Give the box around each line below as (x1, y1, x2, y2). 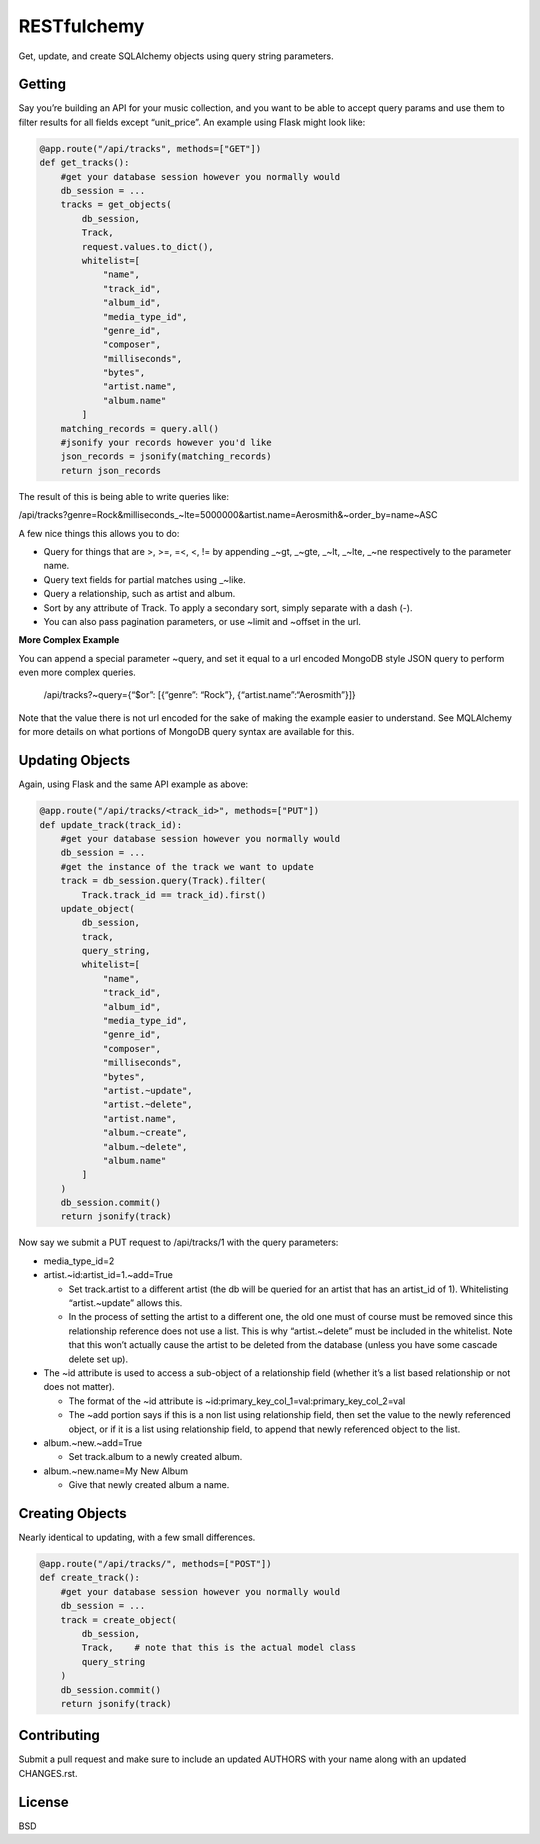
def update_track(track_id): (39, 819, 183, 830)
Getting (18, 76, 67, 93)
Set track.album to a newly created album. (68, 1451, 243, 1463)
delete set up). (68, 1353, 129, 1365)
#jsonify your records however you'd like (60, 437, 272, 449)
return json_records (60, 465, 162, 476)
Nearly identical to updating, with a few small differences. (18, 1531, 256, 1544)
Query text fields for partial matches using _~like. (43, 573, 246, 585)
